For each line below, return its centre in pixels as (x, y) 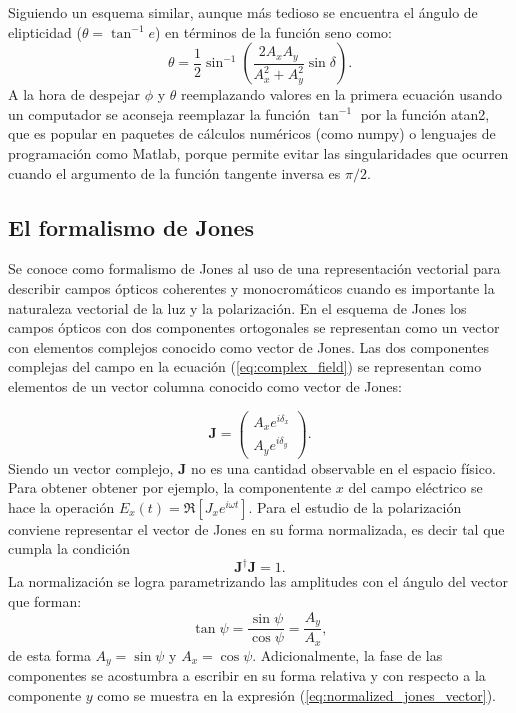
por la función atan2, (425, 113)
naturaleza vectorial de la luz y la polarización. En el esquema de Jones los (237, 307)
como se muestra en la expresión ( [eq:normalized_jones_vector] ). (296, 694)
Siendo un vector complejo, (91, 467)
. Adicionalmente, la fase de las (347, 654)
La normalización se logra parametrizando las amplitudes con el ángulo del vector (258, 581)
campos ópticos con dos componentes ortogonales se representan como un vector (254, 327)
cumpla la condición (69, 548)
